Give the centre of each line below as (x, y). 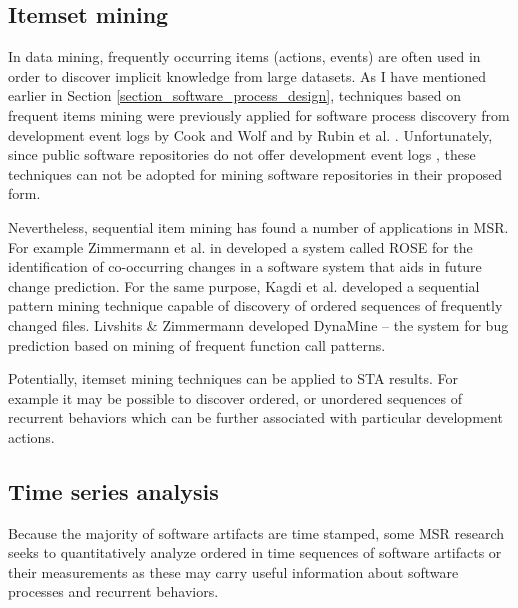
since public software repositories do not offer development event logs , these (242, 154)
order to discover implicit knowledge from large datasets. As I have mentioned (247, 75)
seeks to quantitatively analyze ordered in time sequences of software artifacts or (255, 552)
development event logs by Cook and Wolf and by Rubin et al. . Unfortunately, (250, 134)
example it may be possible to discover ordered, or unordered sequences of (235, 397)
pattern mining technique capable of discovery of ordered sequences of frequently (255, 305)
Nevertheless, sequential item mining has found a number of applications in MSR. (258, 226)
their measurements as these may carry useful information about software (233, 571)
